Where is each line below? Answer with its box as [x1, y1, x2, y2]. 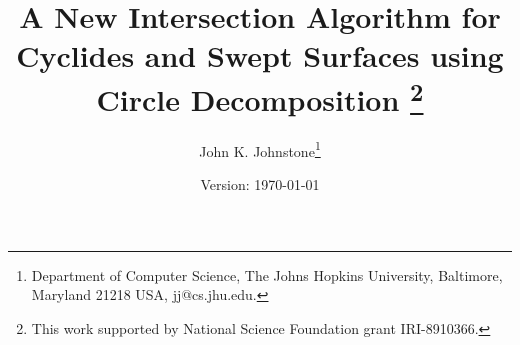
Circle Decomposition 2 [96, 74, 424, 119]
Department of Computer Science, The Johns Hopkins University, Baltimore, [31, 264, 503, 285]
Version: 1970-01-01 [200, 174, 320, 195]
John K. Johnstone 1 [199, 137, 321, 161]
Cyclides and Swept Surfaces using [16, 35, 504, 76]
